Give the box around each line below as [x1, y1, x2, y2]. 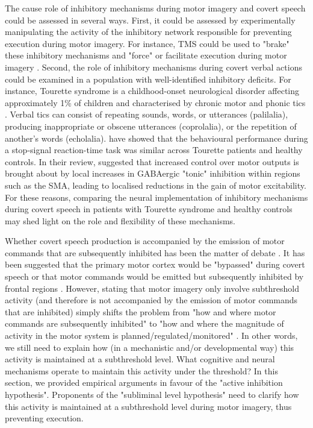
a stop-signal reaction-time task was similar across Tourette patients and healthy [5, 143, 303, 156]
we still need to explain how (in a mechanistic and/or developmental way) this [5, 341, 294, 353]
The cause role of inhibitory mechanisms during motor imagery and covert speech [5, 2, 306, 14]
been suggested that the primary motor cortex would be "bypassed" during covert [5, 258, 305, 271]
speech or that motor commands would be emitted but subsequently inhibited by [5, 270, 304, 283]
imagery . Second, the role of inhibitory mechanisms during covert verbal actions [5, 60, 302, 73]
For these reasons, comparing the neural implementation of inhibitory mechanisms [5, 190, 308, 203]
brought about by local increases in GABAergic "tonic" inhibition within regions [5, 167, 300, 180]
